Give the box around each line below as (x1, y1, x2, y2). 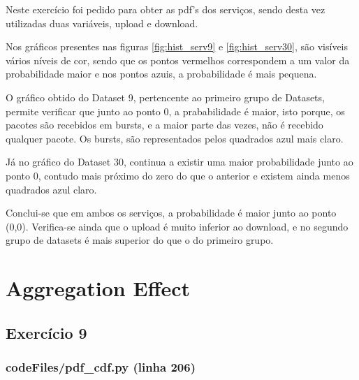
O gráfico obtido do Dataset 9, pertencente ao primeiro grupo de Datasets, (6, 89, 325, 104)
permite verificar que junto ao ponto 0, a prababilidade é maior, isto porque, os (6, 103, 345, 118)
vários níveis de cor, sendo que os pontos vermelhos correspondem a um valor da (6, 52, 350, 67)
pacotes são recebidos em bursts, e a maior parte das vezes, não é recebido (6, 117, 323, 132)
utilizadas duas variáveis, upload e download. (6, 15, 198, 30)
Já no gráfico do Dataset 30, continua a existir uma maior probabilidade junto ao (6, 154, 353, 169)
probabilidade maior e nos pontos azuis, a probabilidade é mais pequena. (6, 66, 317, 81)
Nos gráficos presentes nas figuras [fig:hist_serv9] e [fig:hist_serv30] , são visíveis (6, 39, 349, 54)
